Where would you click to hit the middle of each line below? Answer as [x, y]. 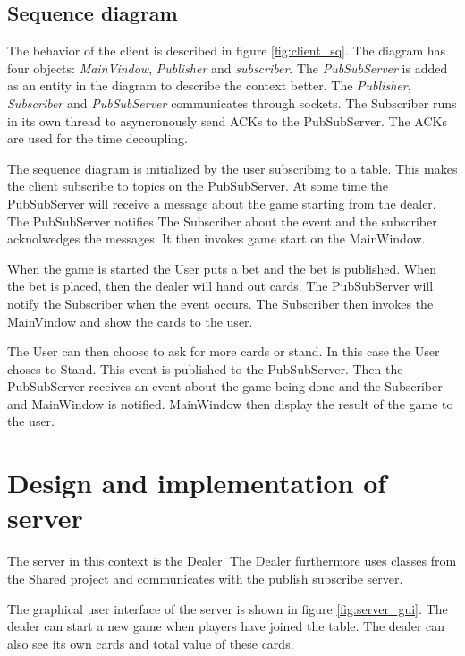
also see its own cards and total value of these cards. [151, 643]
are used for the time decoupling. [97, 138]
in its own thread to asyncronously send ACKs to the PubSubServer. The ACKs [227, 120]
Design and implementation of [197, 483]
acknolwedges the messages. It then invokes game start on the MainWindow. [216, 239]
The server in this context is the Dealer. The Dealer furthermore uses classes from [232, 561]
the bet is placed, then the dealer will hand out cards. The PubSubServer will [220, 286]
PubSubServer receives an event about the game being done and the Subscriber [225, 386]
